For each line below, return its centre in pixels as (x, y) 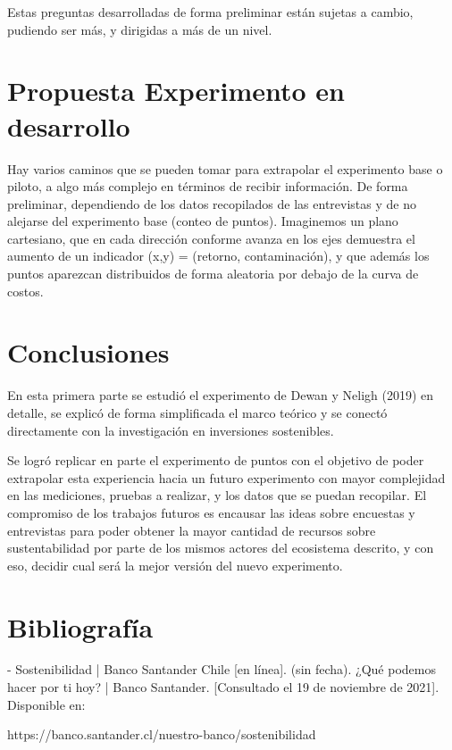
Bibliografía (80, 626)
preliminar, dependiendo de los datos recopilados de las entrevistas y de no (212, 203)
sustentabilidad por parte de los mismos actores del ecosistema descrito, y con (221, 548)
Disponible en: (46, 704)
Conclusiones (88, 352)
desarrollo (69, 125)
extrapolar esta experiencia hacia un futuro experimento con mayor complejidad (226, 477)
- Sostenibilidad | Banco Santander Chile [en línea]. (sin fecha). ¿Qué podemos (222, 669)
